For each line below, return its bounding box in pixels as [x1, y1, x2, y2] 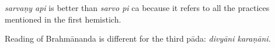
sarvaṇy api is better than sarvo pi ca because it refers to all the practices [5, 2, 270, 13]
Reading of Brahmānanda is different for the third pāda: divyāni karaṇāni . [5, 32, 271, 45]
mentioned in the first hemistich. [5, 13, 121, 25]
